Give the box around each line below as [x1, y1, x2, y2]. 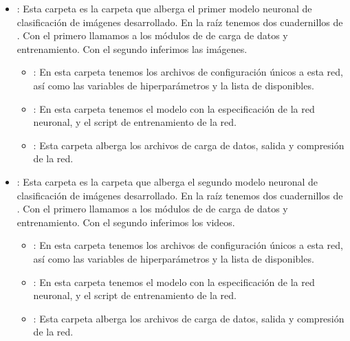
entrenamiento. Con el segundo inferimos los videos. [17, 214, 235, 229]
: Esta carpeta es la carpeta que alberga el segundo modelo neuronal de [17, 174, 318, 188]
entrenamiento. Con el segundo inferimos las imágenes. [17, 41, 248, 56]
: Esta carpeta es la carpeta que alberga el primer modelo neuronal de [17, 1, 312, 15]
